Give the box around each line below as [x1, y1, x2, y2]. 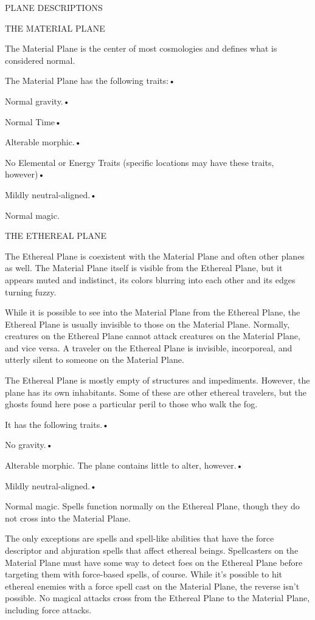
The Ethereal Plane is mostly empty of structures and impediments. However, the [5, 374, 310, 387]
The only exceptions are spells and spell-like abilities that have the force [5, 532, 274, 545]
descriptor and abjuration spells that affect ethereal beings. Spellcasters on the [5, 544, 299, 556]
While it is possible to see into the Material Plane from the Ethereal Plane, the [5, 306, 300, 319]
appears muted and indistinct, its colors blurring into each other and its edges [5, 273, 296, 286]
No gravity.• [5, 438, 53, 451]
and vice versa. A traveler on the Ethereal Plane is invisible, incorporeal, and [5, 341, 292, 354]
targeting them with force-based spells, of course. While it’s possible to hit [5, 568, 283, 580]
